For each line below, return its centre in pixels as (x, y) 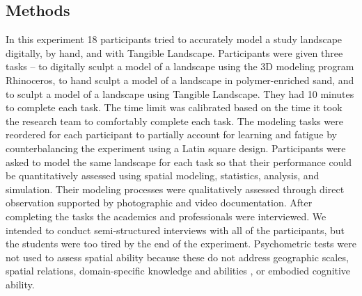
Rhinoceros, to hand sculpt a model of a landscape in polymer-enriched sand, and (180, 80)
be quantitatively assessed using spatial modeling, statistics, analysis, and (163, 175)
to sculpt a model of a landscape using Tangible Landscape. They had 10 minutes (180, 93)
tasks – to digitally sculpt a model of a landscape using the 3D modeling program (180, 66)
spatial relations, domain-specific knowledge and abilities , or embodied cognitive (178, 271)
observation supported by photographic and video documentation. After (159, 203)
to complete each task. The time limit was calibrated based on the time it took (174, 107)
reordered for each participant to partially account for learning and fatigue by (171, 134)
